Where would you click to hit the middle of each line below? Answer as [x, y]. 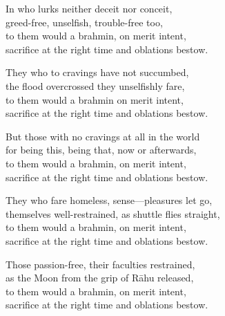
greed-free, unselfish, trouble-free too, [84, 22]
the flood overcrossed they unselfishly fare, [95, 85]
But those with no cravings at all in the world [103, 136]
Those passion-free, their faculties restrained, [100, 264]
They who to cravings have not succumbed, [97, 72]
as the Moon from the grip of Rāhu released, [100, 278]
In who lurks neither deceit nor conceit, [89, 8]
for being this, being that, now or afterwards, [101, 150]
